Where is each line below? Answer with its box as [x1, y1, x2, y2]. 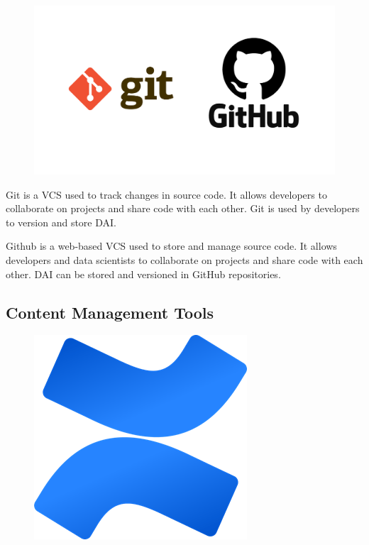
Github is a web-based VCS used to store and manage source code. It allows [6, 238, 337, 253]
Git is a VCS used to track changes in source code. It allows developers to [6, 187, 327, 202]
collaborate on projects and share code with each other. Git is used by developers [6, 201, 360, 216]
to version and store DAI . [6, 214, 116, 229]
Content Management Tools [6, 301, 214, 323]
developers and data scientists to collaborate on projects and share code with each [6, 253, 363, 268]
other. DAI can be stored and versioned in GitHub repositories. [6, 266, 281, 281]
